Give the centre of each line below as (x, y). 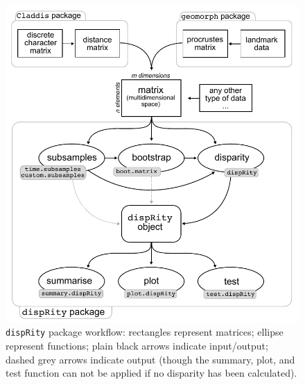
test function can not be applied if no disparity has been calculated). (151, 373)
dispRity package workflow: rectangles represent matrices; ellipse (145, 332)
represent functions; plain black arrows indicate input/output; (137, 346)
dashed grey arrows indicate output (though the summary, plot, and (150, 359)
